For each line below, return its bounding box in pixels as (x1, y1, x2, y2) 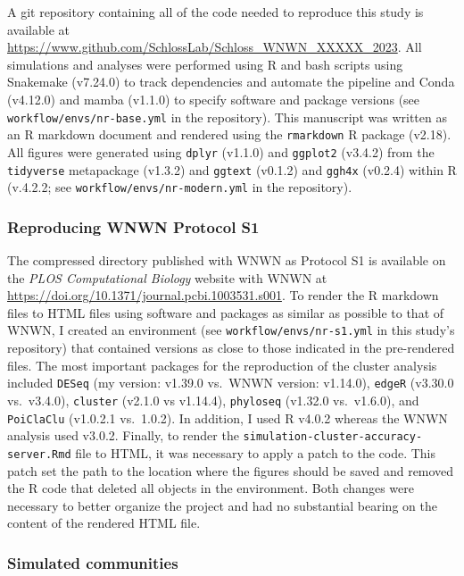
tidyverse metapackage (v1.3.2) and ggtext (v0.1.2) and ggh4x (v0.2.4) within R (7, 160, 457, 179)
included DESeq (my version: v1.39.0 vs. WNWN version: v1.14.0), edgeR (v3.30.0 (7, 373, 454, 392)
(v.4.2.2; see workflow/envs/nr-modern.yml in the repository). (7, 178, 352, 196)
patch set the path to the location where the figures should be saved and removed (7, 461, 454, 480)
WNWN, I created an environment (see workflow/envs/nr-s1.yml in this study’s (7, 321, 455, 339)
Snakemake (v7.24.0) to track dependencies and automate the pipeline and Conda (7, 72, 455, 91)
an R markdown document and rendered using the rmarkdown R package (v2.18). (7, 125, 452, 144)
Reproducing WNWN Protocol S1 (7, 215, 260, 238)
